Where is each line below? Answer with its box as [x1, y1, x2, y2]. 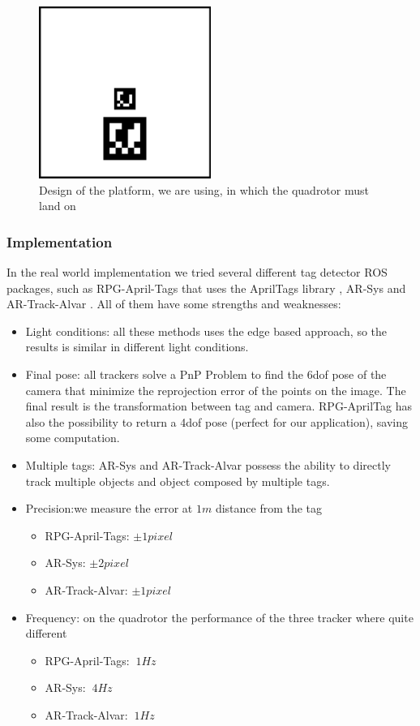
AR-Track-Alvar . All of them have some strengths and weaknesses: [6, 295, 341, 312]
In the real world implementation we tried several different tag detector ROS [6, 264, 388, 280]
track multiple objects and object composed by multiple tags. [25, 472, 330, 489]
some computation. [25, 429, 120, 446]
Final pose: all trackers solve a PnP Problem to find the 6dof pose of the [25, 365, 387, 382]
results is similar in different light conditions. [25, 338, 249, 355]
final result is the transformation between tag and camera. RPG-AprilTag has [25, 397, 413, 415]
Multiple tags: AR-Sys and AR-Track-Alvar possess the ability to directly [25, 456, 391, 473]
